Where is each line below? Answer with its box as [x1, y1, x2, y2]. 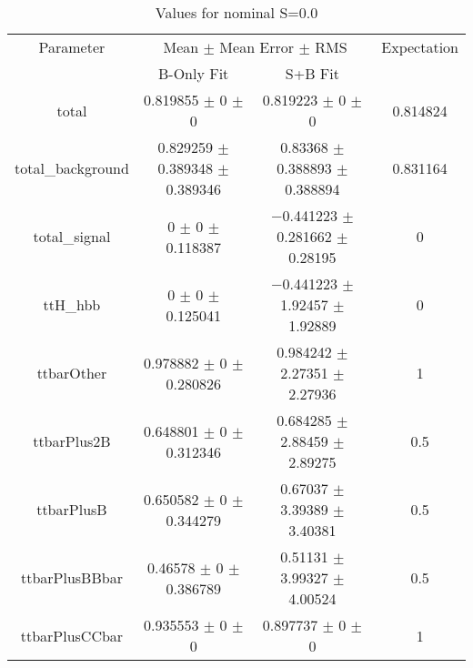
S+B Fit [285, 63, 339, 84]
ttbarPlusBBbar [20, 567, 123, 588]
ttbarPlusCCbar [20, 624, 124, 646]
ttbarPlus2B [33, 430, 111, 451]
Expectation [381, 36, 458, 57]
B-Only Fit [158, 63, 229, 84]
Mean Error [219, 36, 295, 57]
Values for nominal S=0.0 [155, 2, 318, 23]
